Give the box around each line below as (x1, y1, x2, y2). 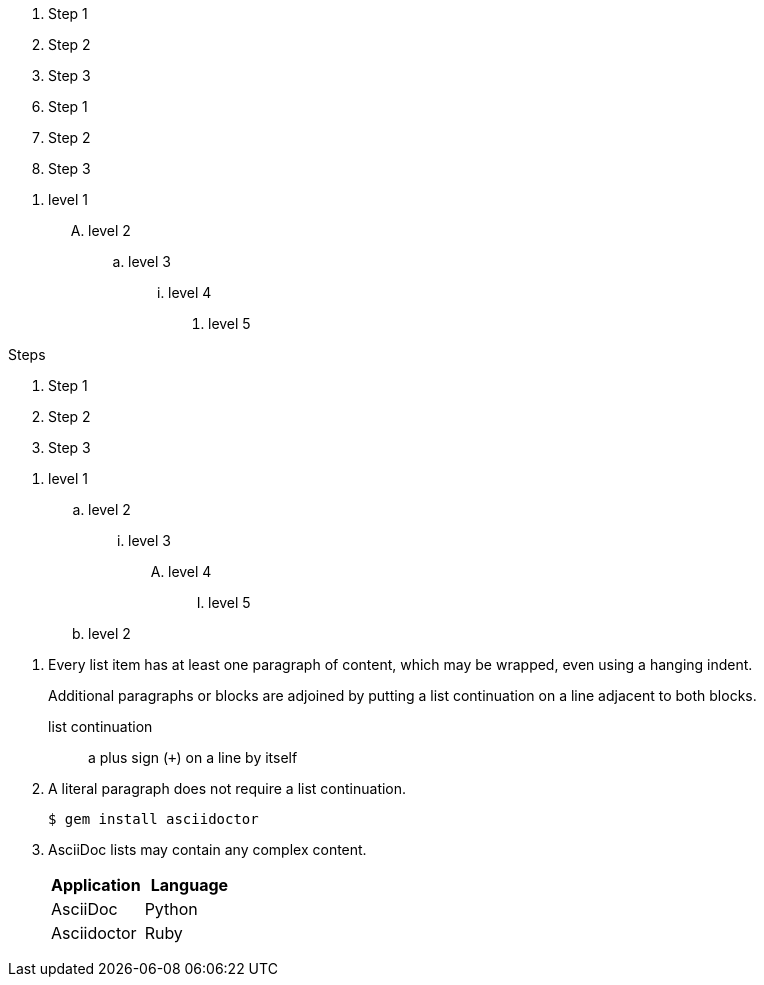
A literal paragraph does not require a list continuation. (48, 780, 407, 797)
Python (144, 899, 198, 919)
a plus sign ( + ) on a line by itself (88, 749, 298, 766)
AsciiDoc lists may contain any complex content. (48, 841, 367, 858)
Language (150, 875, 229, 895)
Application (51, 875, 141, 895)
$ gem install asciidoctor (48, 811, 259, 827)
